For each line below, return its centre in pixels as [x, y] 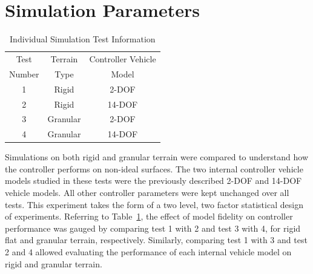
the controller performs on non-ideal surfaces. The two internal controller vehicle [154, 168]
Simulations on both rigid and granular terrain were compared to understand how [157, 157]
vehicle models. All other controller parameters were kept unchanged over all [147, 193]
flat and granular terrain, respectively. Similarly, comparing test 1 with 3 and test [156, 240]
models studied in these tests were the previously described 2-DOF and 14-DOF [153, 181]
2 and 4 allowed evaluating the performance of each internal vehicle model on [148, 252]
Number [24, 73]
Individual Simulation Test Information [83, 39]
